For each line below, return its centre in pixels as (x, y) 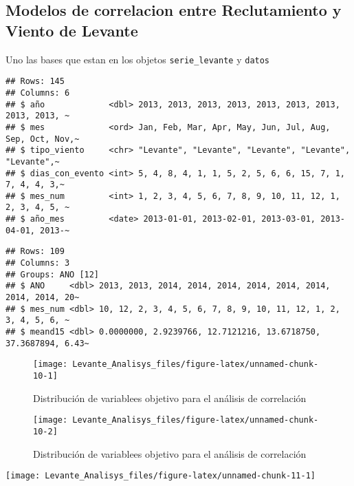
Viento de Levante (72, 30)
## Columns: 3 (38, 263)
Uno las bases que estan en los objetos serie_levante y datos (138, 59)
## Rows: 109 (35, 252)
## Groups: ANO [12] (53, 274)
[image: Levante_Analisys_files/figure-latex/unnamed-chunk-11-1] (161, 476)
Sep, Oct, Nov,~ (43, 139)
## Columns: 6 (38, 93)
